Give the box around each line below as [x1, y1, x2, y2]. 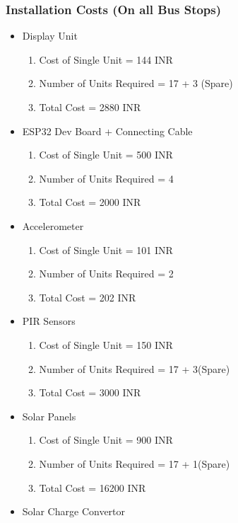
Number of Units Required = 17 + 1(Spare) [39, 456, 230, 471]
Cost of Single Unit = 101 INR [39, 242, 173, 257]
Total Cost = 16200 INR [39, 480, 146, 495]
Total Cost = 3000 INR [39, 385, 141, 400]
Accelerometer [22, 218, 84, 233]
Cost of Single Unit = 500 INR [39, 147, 173, 162]
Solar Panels [22, 408, 76, 423]
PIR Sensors [22, 314, 76, 328]
